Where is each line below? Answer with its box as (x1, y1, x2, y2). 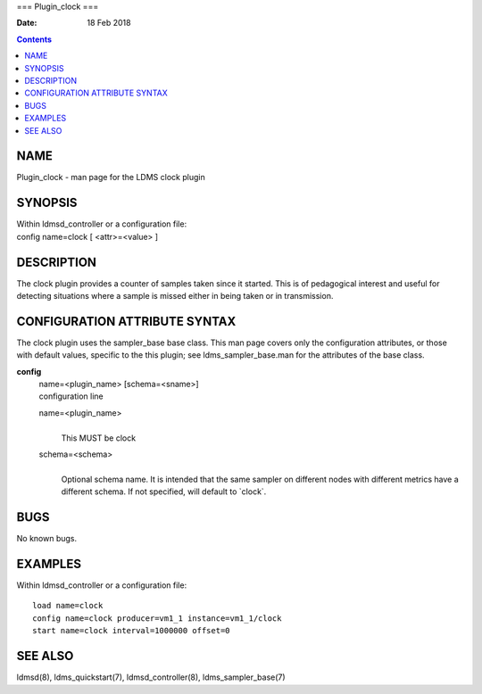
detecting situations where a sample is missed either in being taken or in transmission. (16, 291, 334, 302)
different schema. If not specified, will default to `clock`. (61, 486, 267, 497)
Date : (16, 18, 37, 29)
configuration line (38, 391, 104, 401)
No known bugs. (16, 533, 78, 544)
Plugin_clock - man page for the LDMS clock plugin (16, 172, 205, 183)
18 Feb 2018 (87, 18, 131, 29)
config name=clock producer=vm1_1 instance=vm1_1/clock (32, 613, 282, 624)
